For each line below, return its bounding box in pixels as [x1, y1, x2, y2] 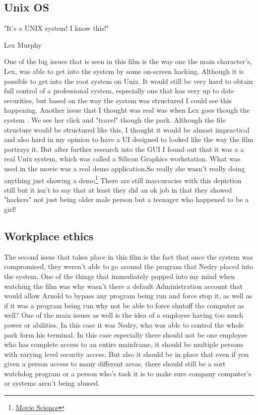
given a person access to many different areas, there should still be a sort [4, 358, 226, 369]
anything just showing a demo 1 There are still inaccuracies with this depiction [4, 173, 242, 185]
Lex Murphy [4, 39, 42, 50]
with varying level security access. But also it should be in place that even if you [4, 348, 249, 359]
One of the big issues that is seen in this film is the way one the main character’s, [4, 56, 252, 67]
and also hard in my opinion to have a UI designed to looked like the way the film [4, 134, 254, 144]
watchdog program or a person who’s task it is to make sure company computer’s [4, 368, 252, 378]
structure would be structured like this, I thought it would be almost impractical [4, 124, 250, 135]
